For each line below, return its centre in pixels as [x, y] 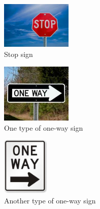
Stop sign [19, 54]
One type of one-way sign [44, 127]
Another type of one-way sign [50, 200]
